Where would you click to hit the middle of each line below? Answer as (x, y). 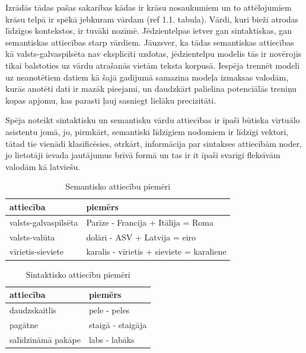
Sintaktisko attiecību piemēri (78, 274)
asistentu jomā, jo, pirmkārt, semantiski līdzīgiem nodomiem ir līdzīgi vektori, (147, 131)
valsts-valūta (32, 237)
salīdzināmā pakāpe (45, 339)
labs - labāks (111, 339)
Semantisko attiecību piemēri (118, 186)
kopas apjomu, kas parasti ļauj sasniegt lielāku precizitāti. (111, 100)
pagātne (24, 324)
